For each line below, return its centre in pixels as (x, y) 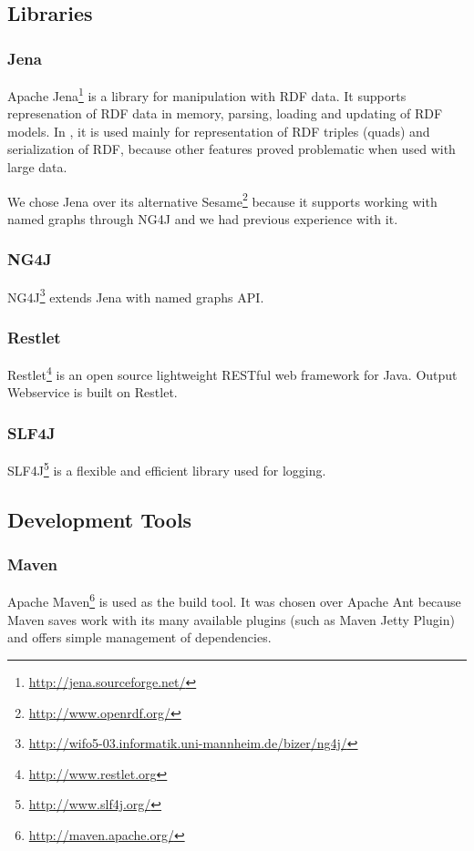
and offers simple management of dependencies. (139, 637)
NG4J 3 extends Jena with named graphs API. (136, 295)
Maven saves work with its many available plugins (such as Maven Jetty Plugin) (231, 619)
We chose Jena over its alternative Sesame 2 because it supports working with (222, 200)
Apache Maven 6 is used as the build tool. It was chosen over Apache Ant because (234, 600)
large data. (37, 167)
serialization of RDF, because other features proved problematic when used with (232, 149)
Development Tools (100, 519)
